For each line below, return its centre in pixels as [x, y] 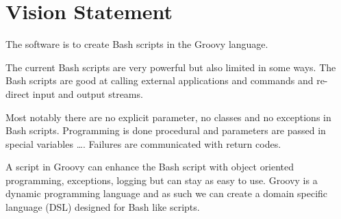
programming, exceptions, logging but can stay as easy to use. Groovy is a [162, 180]
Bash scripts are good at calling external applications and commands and [160, 80]
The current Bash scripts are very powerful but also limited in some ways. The [171, 67]
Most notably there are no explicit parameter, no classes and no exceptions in [168, 117]
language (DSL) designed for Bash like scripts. [103, 207]
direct [18, 93]
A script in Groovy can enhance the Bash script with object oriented [150, 167]
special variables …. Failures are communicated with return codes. [143, 143]
